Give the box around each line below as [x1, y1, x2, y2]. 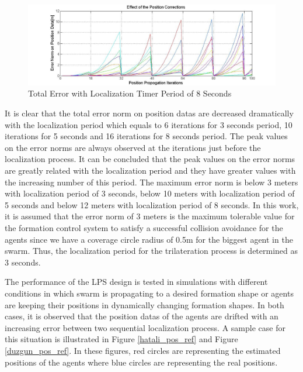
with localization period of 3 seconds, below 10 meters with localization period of [5, 187, 295, 199]
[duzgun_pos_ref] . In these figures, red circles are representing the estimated [5, 344, 281, 356]
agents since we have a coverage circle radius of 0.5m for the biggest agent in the [5, 233, 293, 245]
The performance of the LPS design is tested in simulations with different [5, 275, 268, 288]
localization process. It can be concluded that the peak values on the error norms [5, 153, 295, 165]
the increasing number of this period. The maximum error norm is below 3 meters [5, 175, 298, 188]
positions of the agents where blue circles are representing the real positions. [5, 356, 278, 368]
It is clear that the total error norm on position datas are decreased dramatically [5, 107, 294, 119]
